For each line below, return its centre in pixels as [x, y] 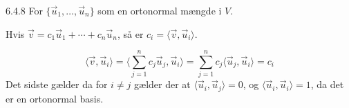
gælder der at [162, 84]
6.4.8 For [24, 10]
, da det [327, 84]
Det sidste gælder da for [57, 84]
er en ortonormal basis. [55, 98]
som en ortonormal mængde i [160, 10]
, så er [130, 33]
